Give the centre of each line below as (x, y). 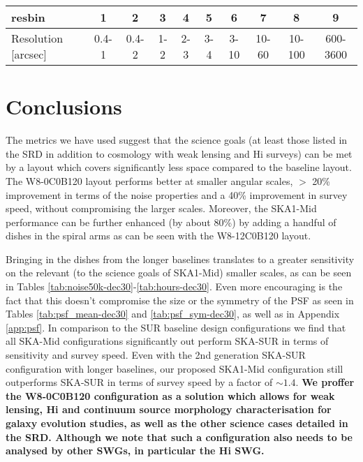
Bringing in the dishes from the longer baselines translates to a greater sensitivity (180, 259)
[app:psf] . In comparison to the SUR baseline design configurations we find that (176, 327)
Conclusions (64, 106)
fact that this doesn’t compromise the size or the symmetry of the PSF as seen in (180, 300)
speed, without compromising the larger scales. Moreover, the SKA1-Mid (161, 208)
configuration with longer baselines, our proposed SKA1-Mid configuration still (175, 368)
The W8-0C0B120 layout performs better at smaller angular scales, (149, 180)
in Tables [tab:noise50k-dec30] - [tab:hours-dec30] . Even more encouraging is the (174, 286)
